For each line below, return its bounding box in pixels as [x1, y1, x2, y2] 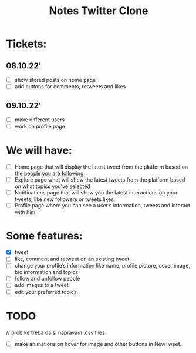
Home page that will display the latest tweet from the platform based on [14, 163, 188, 170]
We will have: [6, 144, 72, 157]
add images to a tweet [14, 282, 69, 289]
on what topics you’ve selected [14, 183, 90, 190]
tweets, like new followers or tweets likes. [14, 196, 116, 203]
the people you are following [14, 170, 84, 177]
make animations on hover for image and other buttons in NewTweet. [14, 340, 182, 347]
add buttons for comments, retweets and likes [14, 83, 126, 90]
